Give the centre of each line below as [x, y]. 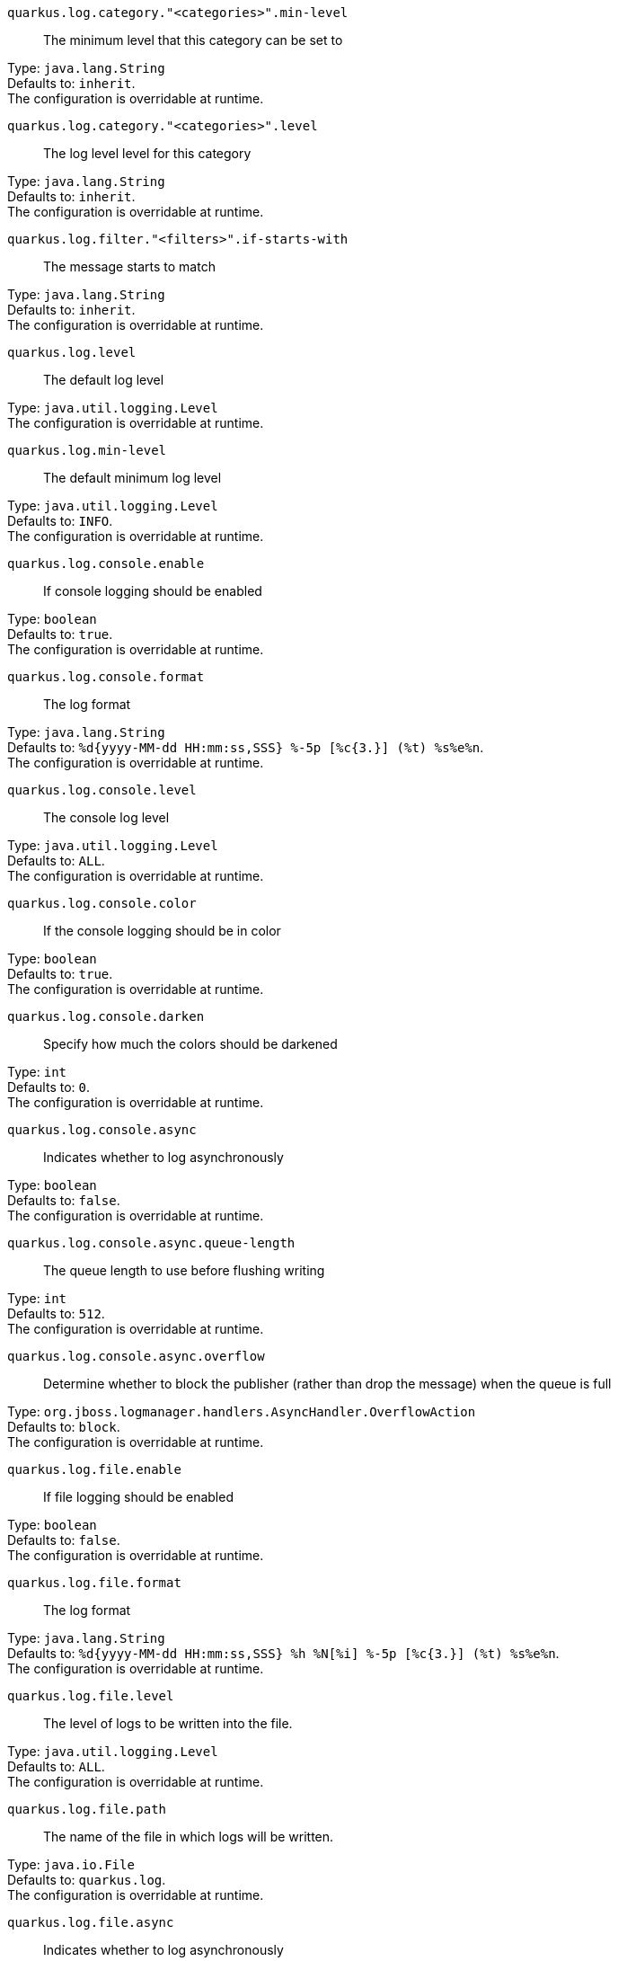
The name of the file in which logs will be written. [189, 1837]
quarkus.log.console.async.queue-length [151, 1243]
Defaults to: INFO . [60, 521]
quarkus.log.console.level [102, 790]
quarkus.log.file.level [91, 1696]
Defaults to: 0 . [49, 1087]
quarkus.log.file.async [91, 1922]
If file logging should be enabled [138, 1497]
